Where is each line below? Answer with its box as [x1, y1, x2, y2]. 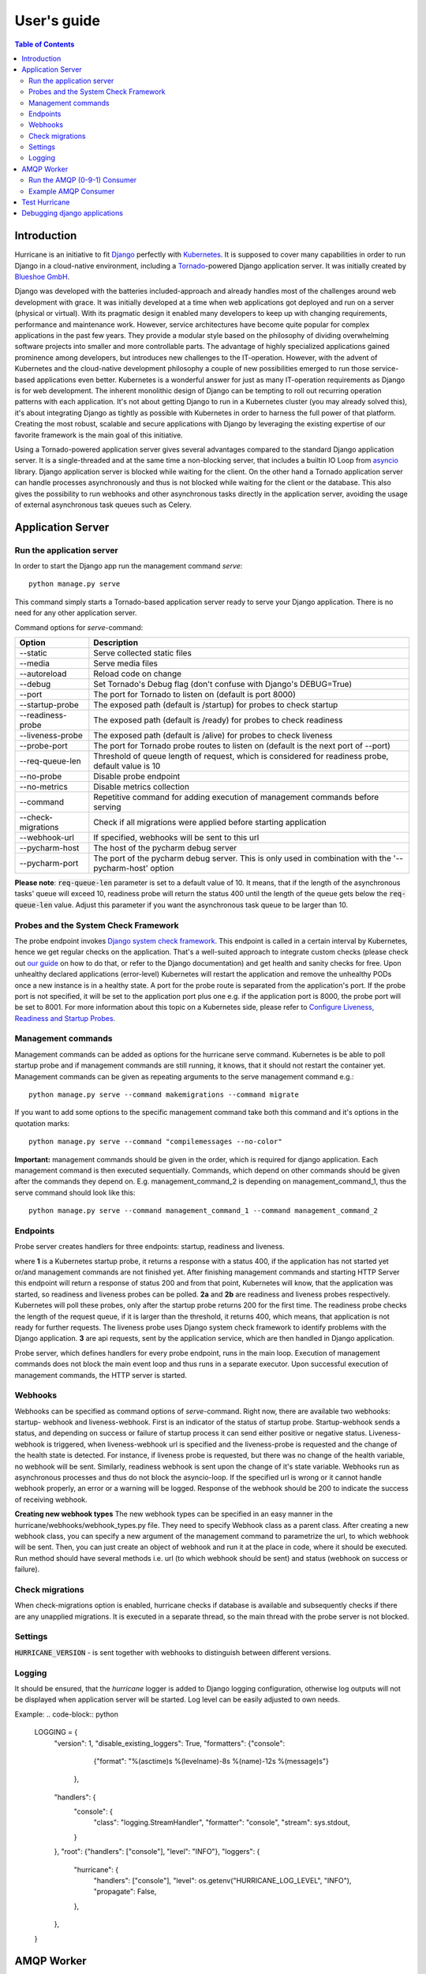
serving [93, 801, 121, 812]
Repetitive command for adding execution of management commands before [93, 792, 379, 803]
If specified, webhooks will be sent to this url [93, 832, 260, 843]
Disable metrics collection [93, 782, 189, 793]
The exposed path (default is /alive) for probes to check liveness [93, 730, 333, 741]
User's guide [14, 12, 100, 29]
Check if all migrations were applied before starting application [93, 817, 327, 828]
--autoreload [19, 668, 67, 679]
